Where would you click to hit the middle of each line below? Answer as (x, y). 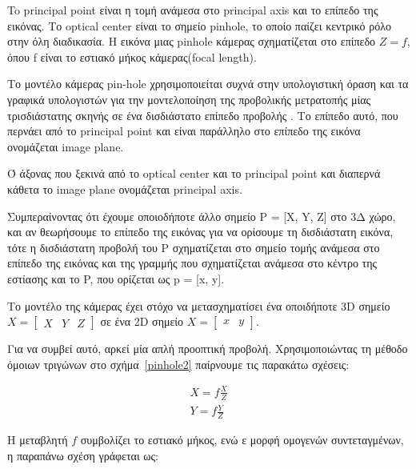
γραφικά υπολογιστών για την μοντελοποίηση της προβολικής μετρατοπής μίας (189, 99)
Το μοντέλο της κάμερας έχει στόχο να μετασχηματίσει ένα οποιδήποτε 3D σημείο (199, 305)
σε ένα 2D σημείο (142, 321)
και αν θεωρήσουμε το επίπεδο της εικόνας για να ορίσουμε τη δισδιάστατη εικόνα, (200, 232)
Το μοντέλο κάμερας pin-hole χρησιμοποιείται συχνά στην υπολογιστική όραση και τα (208, 84)
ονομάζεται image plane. (66, 146)
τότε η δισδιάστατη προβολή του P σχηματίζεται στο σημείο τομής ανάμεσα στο (194, 247)
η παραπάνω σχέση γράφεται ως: (83, 455)
